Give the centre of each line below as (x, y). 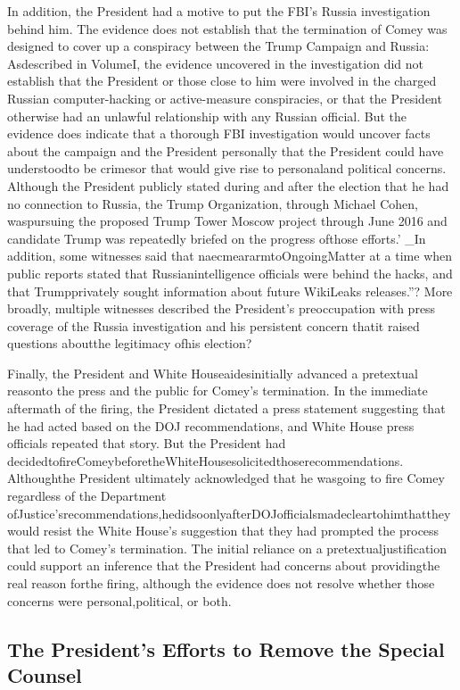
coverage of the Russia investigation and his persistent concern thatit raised (214, 325)
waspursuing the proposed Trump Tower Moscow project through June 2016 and (227, 221)
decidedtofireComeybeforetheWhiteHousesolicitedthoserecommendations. (205, 460)
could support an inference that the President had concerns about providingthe (224, 565)
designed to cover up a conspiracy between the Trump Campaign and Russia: (218, 46)
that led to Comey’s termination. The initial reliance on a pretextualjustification (227, 548)
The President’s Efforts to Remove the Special (226, 648)
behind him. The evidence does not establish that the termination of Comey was (227, 28)
